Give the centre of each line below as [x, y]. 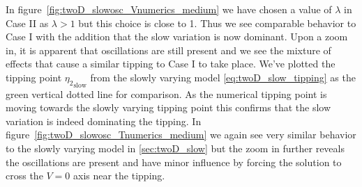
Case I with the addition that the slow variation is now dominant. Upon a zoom [177, 36]
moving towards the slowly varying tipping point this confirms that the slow [168, 107]
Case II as [27, 23]
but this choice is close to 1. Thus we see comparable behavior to [217, 23]
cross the [24, 176]
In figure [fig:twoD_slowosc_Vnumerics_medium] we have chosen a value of [169, 9]
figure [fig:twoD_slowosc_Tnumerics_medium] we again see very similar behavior [181, 135]
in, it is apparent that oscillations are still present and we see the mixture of [168, 50]
